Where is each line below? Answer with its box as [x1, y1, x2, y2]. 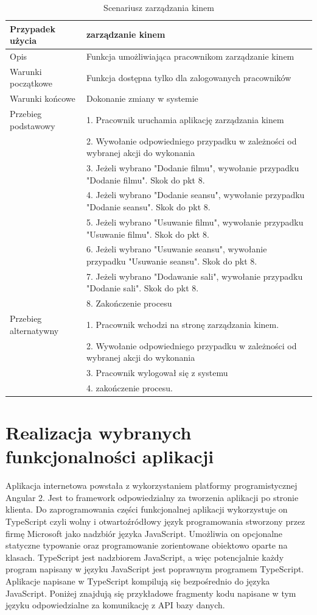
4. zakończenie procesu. [86, 381, 173, 394]
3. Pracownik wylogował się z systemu [86, 366, 228, 379]
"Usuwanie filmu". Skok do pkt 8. [86, 227, 209, 240]
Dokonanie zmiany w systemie [86, 92, 198, 105]
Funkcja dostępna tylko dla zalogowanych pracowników [86, 71, 291, 84]
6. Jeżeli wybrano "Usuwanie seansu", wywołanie [86, 243, 267, 255]
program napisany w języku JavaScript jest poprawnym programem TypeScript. [5, 563, 304, 575]
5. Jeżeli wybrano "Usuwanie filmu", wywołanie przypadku [86, 215, 304, 228]
